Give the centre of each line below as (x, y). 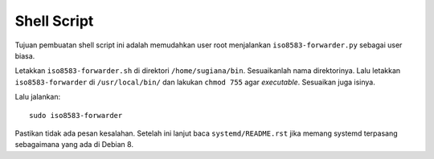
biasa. (25, 55)
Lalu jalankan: (38, 97)
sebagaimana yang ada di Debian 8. (74, 145)
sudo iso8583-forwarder (76, 115)
